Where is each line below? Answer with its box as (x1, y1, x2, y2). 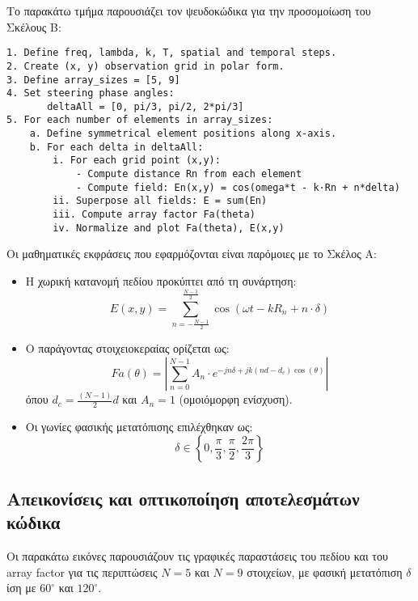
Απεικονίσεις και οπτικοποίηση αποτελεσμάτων (6, 485, 360, 510)
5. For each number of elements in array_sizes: (6, 114, 273, 126)
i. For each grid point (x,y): (53, 154, 221, 167)
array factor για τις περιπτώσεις (6, 563, 158, 580)
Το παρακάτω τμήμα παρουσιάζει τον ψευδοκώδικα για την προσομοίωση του (6, 2, 371, 19)
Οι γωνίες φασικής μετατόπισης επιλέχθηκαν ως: (25, 417, 253, 434)
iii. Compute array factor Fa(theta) (53, 209, 255, 221)
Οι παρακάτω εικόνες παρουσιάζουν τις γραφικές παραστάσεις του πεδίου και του (6, 548, 388, 565)
